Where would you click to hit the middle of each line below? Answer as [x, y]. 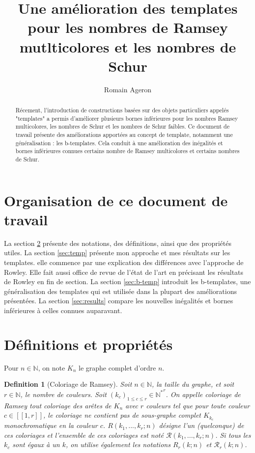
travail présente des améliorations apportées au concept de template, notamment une [124, 135]
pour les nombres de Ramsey [128, 27]
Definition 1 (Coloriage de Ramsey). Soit [68, 384]
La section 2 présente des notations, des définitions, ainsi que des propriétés [118, 243]
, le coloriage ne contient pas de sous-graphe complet [122, 415]
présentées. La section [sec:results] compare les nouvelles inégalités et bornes [119, 301]
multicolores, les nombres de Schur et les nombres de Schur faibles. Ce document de [122, 126]
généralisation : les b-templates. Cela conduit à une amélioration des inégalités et [119, 143]
